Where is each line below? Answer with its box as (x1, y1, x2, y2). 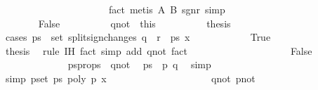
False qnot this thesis (38, 15, 231, 30)
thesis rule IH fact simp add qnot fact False (5, 43, 312, 58)
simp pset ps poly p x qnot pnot (5, 70, 256, 85)
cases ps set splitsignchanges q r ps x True (5, 30, 271, 44)
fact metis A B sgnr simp (108, 2, 225, 16)
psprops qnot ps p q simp (67, 57, 211, 72)
